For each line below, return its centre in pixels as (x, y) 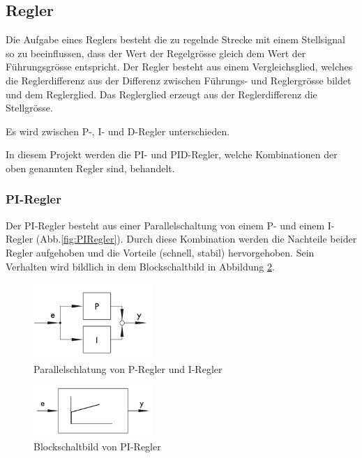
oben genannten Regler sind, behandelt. (90, 168)
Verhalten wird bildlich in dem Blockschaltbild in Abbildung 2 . (140, 266)
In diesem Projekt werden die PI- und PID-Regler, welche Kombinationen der (172, 154)
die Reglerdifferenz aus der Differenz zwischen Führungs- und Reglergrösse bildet (179, 80)
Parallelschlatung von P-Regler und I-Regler (128, 368)
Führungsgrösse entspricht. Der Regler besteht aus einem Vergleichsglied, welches (179, 67)
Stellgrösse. (29, 108)
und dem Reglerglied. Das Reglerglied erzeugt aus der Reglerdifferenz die (161, 94)
